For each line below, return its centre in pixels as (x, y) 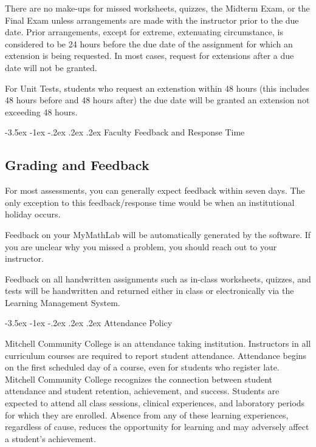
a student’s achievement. (50, 438)
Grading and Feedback (77, 165)
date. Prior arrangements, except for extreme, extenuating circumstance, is (144, 32)
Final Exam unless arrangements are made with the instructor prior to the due (152, 20)
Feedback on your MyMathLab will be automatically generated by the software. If (158, 234)
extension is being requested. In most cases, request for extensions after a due (149, 56)
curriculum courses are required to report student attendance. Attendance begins (156, 355)
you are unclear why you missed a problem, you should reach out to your (141, 246)
